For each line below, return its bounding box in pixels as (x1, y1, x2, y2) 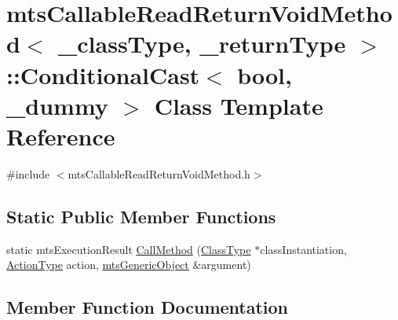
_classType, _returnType (57, 28, 346, 60)
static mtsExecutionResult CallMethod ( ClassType (6, 241, 251, 257)
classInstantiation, (260, 241, 347, 257)
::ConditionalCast (6, 58, 200, 90)
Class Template (154, 89, 323, 121)
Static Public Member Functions (6, 204, 276, 228)
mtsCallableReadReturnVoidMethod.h (68, 165, 250, 182)
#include (6, 165, 50, 182)
